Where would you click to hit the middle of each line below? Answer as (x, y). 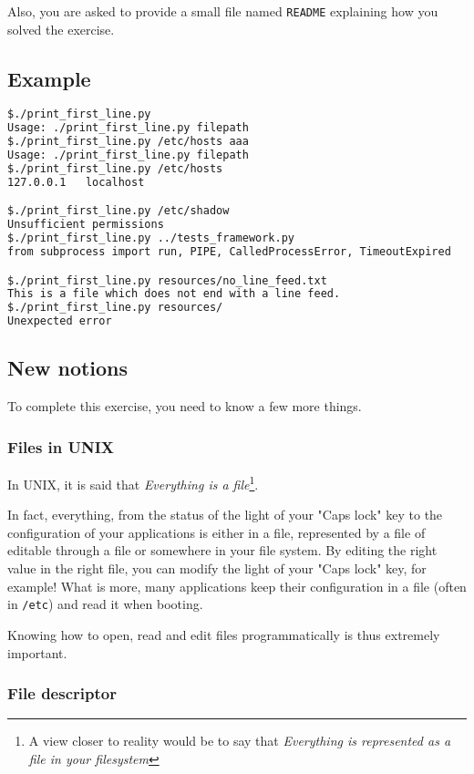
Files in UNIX (61, 446)
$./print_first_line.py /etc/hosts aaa (128, 142)
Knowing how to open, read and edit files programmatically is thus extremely (224, 634)
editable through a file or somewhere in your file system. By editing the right (222, 550)
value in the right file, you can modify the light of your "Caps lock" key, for (217, 568)
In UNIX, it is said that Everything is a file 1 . (133, 483)
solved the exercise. (61, 29)
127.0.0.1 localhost (76, 182)
